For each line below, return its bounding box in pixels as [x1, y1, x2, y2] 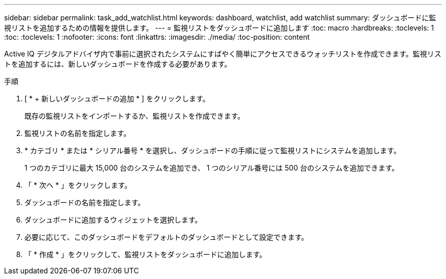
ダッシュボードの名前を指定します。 [24, 198, 145, 207]
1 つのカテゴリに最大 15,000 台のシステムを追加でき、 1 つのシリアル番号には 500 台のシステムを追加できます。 [24, 163, 399, 172]
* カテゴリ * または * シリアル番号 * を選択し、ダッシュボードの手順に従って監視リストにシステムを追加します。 [24, 146, 401, 155]
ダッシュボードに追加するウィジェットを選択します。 [24, 215, 202, 224]
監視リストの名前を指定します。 [24, 129, 131, 137]
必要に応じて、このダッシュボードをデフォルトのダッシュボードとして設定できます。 [24, 233, 309, 241]
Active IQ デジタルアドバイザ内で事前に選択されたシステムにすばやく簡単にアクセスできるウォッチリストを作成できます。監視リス [4, 49, 441, 58]
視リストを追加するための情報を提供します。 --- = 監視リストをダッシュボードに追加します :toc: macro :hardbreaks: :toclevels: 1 [4, 23, 434, 32]
